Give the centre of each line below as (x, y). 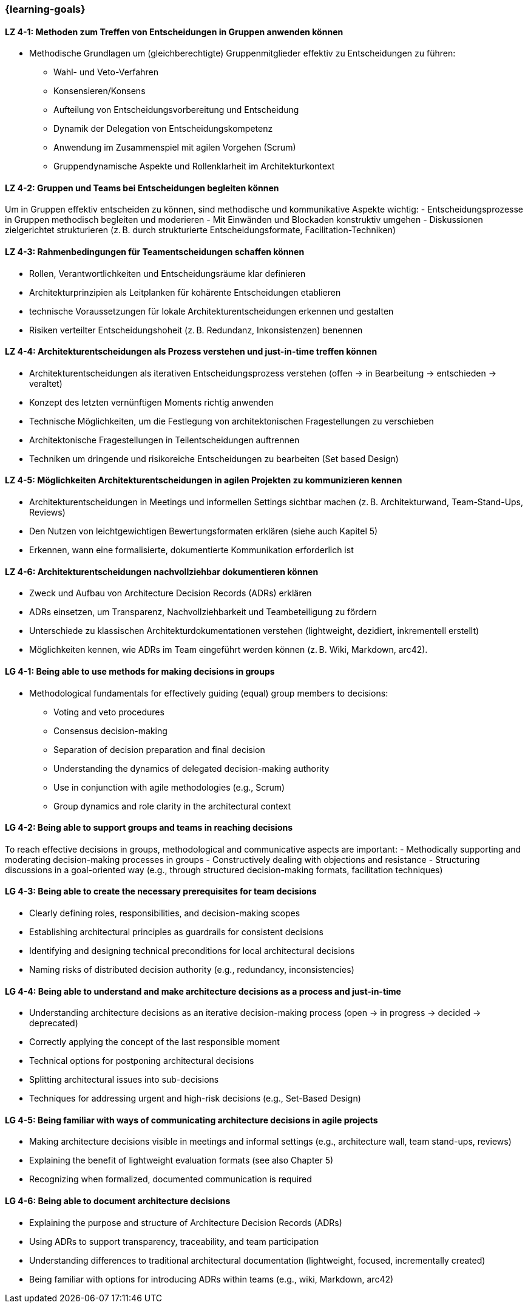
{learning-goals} (45, 9)
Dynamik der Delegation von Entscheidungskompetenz (163, 129)
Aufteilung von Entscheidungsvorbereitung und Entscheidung (176, 110)
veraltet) (46, 383)
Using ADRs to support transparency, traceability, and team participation (174, 1241)
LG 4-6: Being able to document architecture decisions (118, 1201)
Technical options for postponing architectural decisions (142, 1061)
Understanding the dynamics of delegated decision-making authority (191, 768)
